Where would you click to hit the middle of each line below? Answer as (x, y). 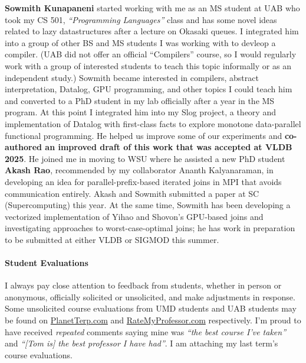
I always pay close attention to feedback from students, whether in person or (143, 285)
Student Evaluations (47, 263)
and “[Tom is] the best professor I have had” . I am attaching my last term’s (142, 343)
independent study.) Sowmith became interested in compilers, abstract (132, 77)
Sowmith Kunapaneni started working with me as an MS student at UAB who (152, 8)
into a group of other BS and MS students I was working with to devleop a (140, 42)
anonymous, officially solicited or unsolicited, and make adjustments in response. (150, 296)
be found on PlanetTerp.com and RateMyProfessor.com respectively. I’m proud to (153, 320)
